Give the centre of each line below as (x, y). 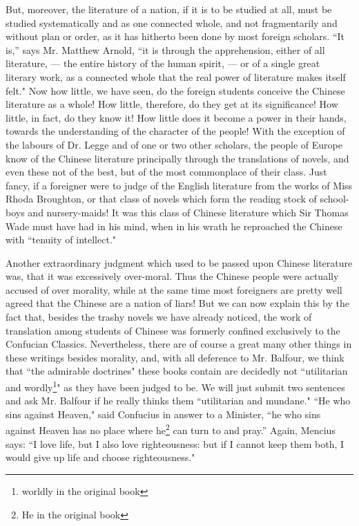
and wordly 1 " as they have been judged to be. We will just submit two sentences (175, 386)
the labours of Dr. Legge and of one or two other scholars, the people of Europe (174, 144)
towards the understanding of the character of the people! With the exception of (175, 131)
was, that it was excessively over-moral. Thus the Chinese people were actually (172, 276)
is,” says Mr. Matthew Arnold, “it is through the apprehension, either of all (165, 49)
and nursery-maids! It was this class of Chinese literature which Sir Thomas (188, 212)
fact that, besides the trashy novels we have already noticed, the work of (159, 317)
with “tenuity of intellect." (61, 239)
